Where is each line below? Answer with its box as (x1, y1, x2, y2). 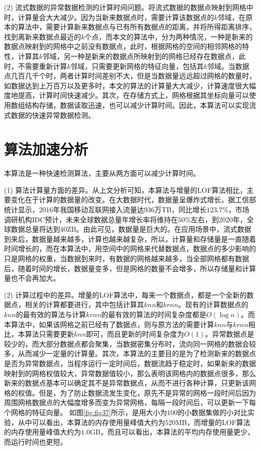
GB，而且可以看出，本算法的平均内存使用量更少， (89, 427, 254, 437)
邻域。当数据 (207, 60, 249, 71)
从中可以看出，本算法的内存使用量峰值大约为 (17, 417, 165, 427)
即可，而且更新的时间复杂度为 (86, 329, 184, 339)
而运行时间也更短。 (4, 436, 67, 447)
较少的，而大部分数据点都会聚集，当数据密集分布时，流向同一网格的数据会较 (4, 338, 256, 349)
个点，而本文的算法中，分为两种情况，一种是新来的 (84, 31, 253, 41)
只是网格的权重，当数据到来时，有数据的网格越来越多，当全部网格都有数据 (4, 253, 249, 263)
